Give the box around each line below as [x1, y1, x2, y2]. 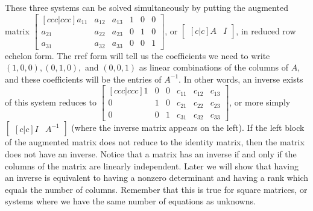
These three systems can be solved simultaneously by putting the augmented [5, 1, 288, 13]
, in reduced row [236, 24, 296, 37]
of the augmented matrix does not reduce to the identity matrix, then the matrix [5, 136, 305, 148]
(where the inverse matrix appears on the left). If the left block [71, 121, 305, 134]
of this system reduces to [5, 95, 96, 108]
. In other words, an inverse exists [179, 72, 303, 85]
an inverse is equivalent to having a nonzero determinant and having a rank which [5, 171, 309, 184]
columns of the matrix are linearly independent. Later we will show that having [5, 159, 299, 172]
